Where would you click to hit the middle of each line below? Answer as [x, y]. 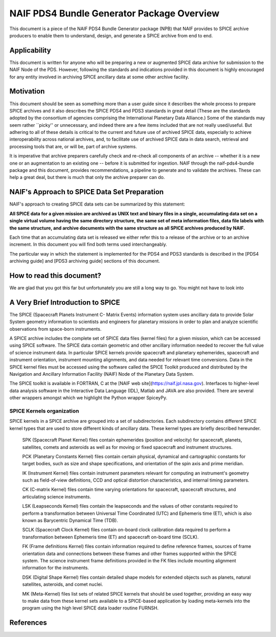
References [28, 623]
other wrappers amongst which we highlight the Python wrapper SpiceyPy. [88, 398]
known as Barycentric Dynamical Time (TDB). [70, 520]
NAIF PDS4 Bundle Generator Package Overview [114, 13]
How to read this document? [55, 275]
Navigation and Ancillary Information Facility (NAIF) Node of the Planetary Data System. [102, 374]
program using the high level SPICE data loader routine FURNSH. [90, 608]
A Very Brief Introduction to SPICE [65, 302]
